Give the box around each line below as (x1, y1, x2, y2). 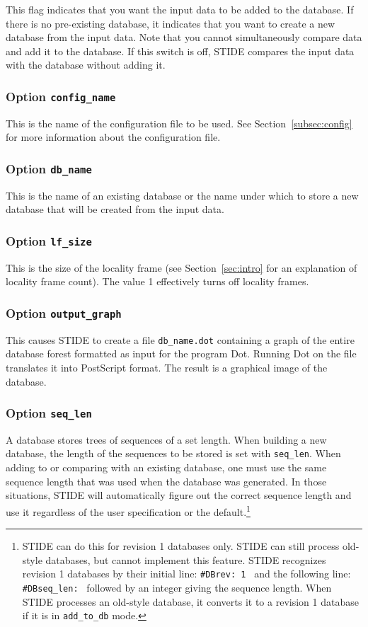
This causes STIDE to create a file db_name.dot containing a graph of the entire (6, 332, 355, 347)
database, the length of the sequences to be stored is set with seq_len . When (6, 446, 341, 461)
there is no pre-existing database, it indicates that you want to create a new (6, 16, 335, 30)
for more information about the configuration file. (6, 130, 221, 144)
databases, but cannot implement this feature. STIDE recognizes (45, 552, 326, 567)
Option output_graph (6, 304, 122, 321)
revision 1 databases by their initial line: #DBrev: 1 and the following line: (22, 566, 351, 581)
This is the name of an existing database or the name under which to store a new (6, 188, 359, 202)
